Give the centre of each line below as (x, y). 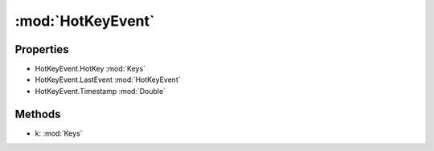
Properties (42, 49)
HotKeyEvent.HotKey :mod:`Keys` (90, 69)
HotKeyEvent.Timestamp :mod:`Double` (100, 91)
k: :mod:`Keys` (59, 133)
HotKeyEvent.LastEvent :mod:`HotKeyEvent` (108, 80)
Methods (38, 114)
